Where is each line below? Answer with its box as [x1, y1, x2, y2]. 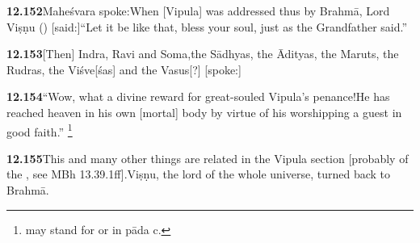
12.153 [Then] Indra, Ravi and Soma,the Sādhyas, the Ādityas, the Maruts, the [6, 45, 399, 62]
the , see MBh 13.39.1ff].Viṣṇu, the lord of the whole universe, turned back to [6, 165, 390, 182]
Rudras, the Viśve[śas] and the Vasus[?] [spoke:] [6, 61, 241, 78]
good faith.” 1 [6, 120, 73, 140]
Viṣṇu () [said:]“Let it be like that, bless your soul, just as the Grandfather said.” [6, 18, 408, 35]
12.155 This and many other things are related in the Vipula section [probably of [6, 149, 409, 166]
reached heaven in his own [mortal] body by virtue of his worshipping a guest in [6, 103, 402, 120]
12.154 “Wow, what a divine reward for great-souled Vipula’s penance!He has [6, 88, 390, 105]
